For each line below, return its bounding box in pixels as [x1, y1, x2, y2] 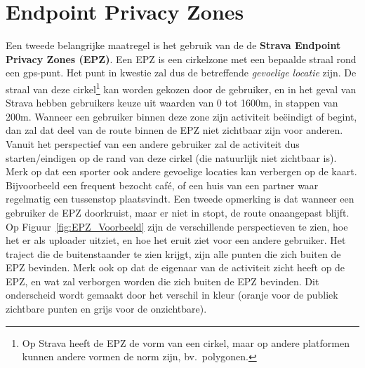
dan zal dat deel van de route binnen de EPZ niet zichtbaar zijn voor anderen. [6, 123, 343, 137]
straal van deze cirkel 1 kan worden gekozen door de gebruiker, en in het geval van [6, 79, 357, 96]
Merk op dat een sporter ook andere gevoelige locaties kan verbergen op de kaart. [6, 164, 357, 179]
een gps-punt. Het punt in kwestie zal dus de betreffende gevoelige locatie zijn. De [6, 65, 357, 80]
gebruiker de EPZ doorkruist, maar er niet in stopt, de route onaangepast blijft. [6, 205, 350, 219]
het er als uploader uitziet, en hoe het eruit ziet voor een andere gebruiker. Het [6, 233, 346, 247]
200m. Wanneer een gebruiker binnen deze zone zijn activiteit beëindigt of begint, [6, 109, 357, 123]
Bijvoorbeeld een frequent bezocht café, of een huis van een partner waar [6, 177, 319, 192]
